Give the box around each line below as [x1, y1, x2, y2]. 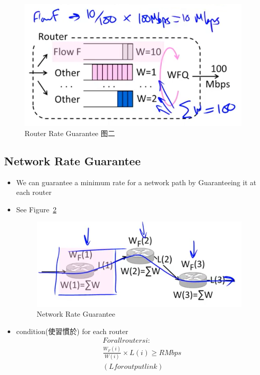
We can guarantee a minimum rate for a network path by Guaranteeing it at [16, 177, 256, 187]
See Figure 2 [16, 204, 57, 214]
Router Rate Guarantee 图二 [25, 127, 115, 138]
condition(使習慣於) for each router [16, 325, 128, 336]
